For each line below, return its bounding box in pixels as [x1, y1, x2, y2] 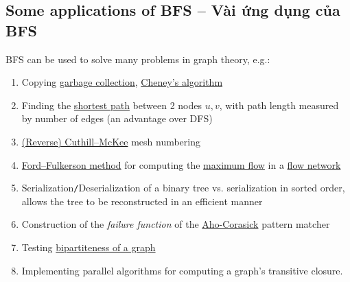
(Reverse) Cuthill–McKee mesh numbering [21, 134, 200, 148]
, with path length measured [219, 97, 339, 112]
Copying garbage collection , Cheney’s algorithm [21, 75, 223, 89]
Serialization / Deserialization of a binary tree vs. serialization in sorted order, [21, 180, 345, 195]
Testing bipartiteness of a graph [21, 240, 156, 254]
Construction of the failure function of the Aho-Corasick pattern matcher [21, 217, 330, 231]
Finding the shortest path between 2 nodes [21, 97, 202, 112]
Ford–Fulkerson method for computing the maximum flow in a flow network [21, 157, 341, 172]
